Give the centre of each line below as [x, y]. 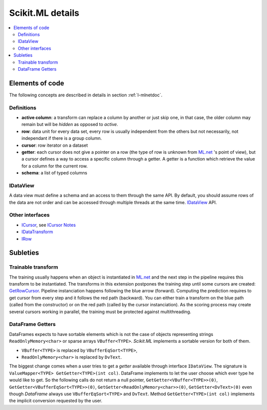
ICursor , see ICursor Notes [49, 225]
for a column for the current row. [55, 166]
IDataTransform [37, 232]
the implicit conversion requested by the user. [56, 401]
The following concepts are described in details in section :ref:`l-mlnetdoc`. [86, 95]
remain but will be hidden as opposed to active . [70, 124]
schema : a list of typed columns [54, 173]
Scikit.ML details [44, 13]
